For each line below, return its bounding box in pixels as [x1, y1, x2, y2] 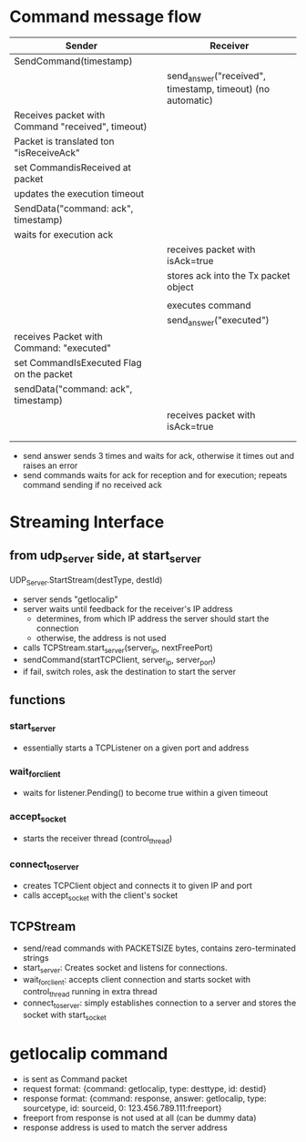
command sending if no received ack [22, 480, 162, 491]
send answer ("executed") [167, 314, 270, 329]
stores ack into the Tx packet [167, 270, 291, 282]
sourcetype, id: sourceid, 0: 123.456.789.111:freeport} [22, 1102, 222, 1113]
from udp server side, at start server [9, 547, 202, 566]
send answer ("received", [167, 69, 267, 84]
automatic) [167, 94, 214, 107]
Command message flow [9, 6, 202, 27]
